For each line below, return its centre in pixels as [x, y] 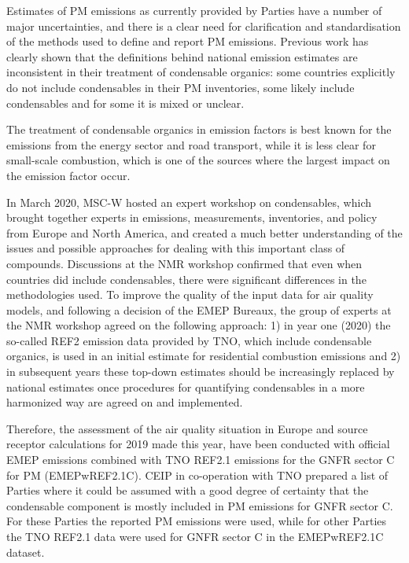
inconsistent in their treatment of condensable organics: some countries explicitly [201, 72]
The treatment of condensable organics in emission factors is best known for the [199, 129]
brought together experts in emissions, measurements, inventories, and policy [192, 217]
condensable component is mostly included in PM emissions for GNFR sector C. [200, 505]
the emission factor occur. [68, 175]
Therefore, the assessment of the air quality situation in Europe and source [187, 428]
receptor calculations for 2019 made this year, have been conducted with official [198, 444]
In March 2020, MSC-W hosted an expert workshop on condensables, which [189, 202]
